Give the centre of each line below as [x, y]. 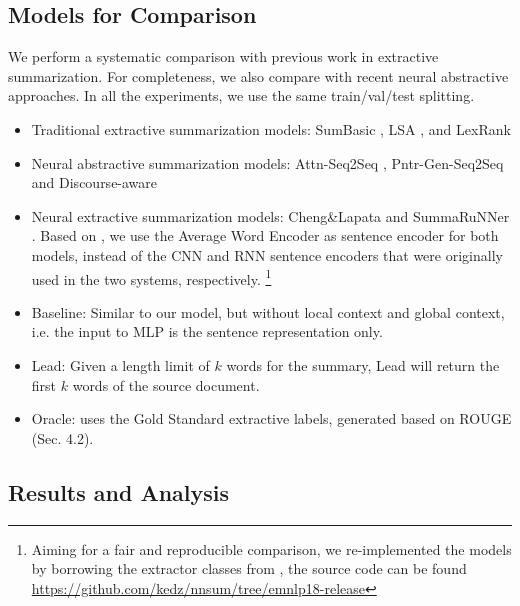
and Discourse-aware [94, 182]
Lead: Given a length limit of [120, 364]
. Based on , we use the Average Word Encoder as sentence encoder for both [265, 235]
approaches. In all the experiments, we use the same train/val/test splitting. [241, 95]
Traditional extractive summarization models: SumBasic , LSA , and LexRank [271, 128]
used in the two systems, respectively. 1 [151, 277]
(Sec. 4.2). [62, 437]
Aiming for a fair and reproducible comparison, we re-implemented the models [271, 548]
